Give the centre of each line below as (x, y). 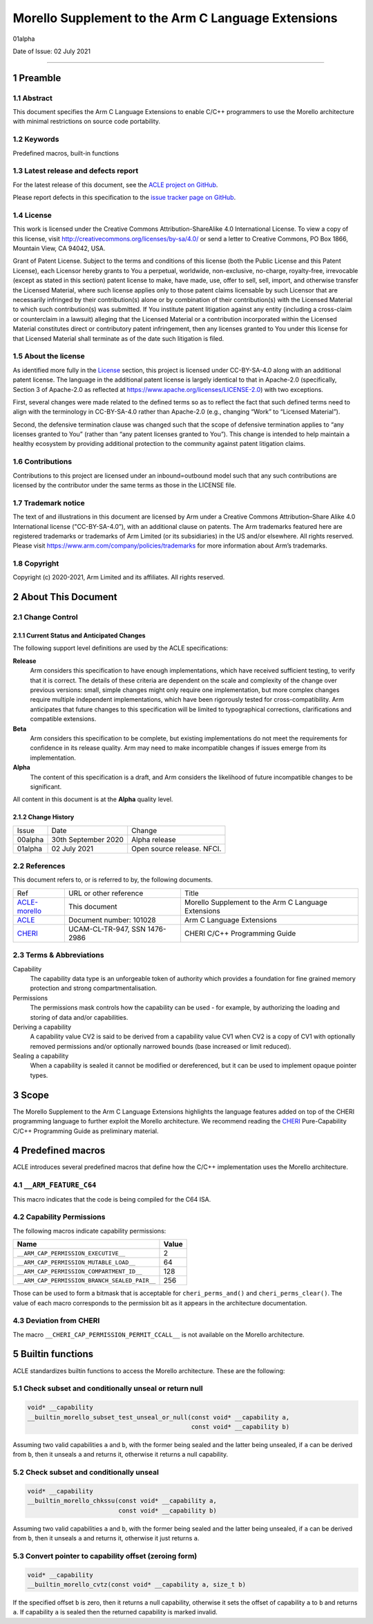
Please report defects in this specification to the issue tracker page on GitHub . (124, 198)
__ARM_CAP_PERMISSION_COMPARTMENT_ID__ (80, 1271)
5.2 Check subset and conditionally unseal (86, 1473)
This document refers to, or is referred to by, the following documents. (113, 880)
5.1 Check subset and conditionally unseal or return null (108, 1388)
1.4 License (32, 215)
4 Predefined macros (59, 1151)
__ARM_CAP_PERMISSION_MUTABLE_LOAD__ (76, 1262)
